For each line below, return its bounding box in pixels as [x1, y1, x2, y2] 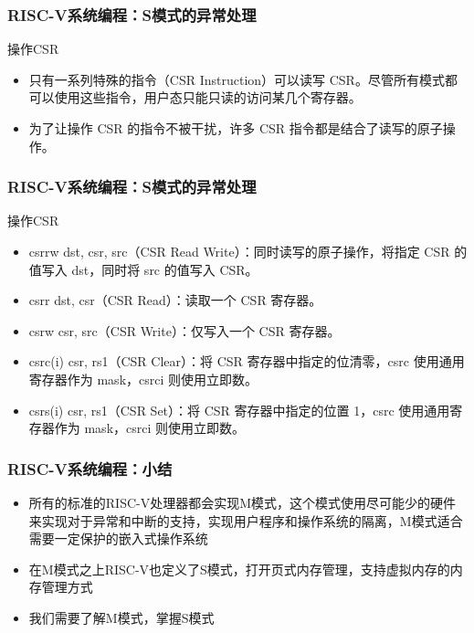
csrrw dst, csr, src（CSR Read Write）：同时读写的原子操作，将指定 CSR [28, 242, 450, 260]
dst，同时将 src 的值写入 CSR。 [71, 259, 258, 279]
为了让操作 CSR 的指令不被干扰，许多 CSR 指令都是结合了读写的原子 [28, 119, 443, 137]
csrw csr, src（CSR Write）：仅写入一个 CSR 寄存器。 [28, 321, 341, 340]
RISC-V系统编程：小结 [7, 457, 173, 480]
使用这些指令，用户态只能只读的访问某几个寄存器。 [54, 88, 362, 107]
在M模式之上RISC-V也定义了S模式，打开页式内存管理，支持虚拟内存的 [28, 559, 450, 578]
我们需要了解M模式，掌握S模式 [28, 607, 215, 627]
